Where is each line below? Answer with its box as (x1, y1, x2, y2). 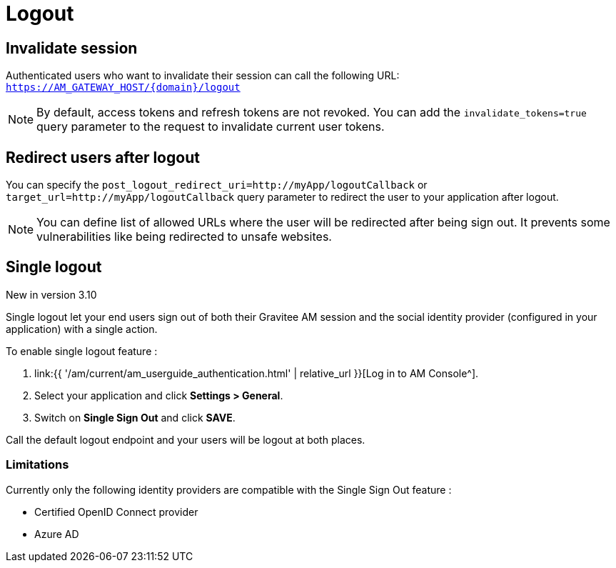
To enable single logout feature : (6, 344, 158, 357)
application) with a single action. (6, 322, 158, 335)
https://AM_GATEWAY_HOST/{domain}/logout (6, 81, 241, 94)
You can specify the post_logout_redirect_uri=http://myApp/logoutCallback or (6, 179, 428, 191)
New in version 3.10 (6, 288, 97, 301)
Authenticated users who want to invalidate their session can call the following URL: (6, 69, 400, 82)
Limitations (6, 457, 69, 472)
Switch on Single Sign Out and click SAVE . (34, 411, 236, 424)
